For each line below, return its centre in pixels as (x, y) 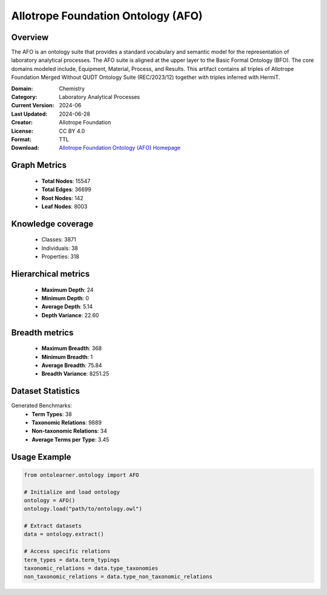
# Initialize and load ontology (72, 492)
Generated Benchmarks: (41, 406)
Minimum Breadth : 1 (67, 357)
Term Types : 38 (52, 414)
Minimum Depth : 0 (65, 298)
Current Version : (33, 106)
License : (22, 131)
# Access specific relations (67, 551)
